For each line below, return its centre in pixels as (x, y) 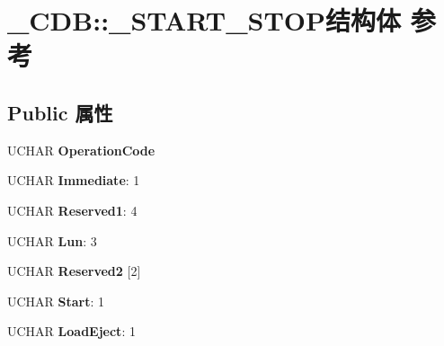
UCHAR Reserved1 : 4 (72, 210)
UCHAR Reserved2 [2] (74, 271)
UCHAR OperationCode (81, 150)
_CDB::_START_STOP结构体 (204, 20)
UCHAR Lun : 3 (52, 240)
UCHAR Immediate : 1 (74, 180)
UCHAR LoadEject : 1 (71, 331)
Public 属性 (60, 112)
